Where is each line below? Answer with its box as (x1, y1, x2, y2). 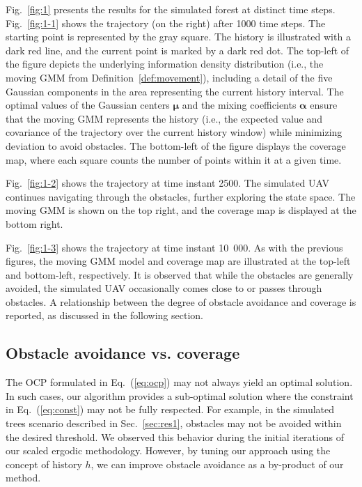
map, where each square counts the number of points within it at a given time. (6, 152, 342, 167)
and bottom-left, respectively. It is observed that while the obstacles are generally (6, 267, 354, 281)
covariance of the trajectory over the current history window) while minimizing (6, 125, 343, 139)
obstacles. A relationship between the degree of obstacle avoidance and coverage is (6, 294, 356, 309)
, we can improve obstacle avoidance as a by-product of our (90, 456, 344, 471)
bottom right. (6, 216, 63, 231)
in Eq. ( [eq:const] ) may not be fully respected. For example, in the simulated (6, 402, 335, 417)
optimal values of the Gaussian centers (6, 98, 170, 112)
